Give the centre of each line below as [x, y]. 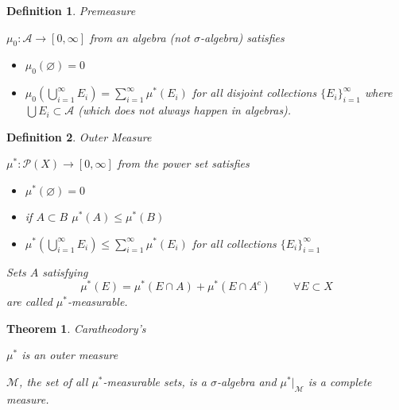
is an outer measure [70, 355]
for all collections [234, 243]
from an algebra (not [140, 37]
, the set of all [54, 382]
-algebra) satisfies [242, 37]
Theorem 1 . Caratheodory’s [76, 328]
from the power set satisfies [183, 163]
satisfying [65, 271]
